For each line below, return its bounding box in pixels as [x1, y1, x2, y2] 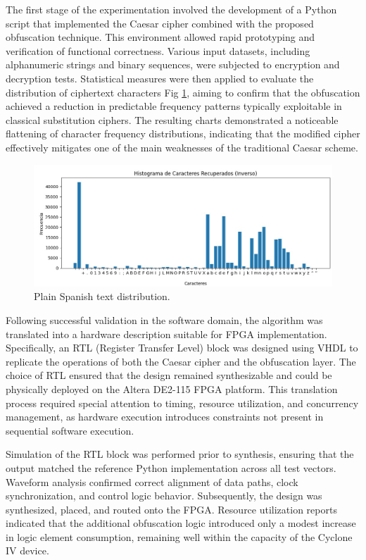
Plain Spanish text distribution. [34, 289, 170, 304]
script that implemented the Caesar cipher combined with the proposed [6, 15, 314, 30]
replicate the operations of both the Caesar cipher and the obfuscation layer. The [6, 354, 356, 368]
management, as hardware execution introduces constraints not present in [6, 409, 324, 424]
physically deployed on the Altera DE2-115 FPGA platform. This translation [6, 381, 338, 396]
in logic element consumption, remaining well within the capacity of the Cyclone [6, 529, 353, 544]
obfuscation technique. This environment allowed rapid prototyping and [6, 30, 315, 44]
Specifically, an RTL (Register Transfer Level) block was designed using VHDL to [6, 340, 358, 355]
